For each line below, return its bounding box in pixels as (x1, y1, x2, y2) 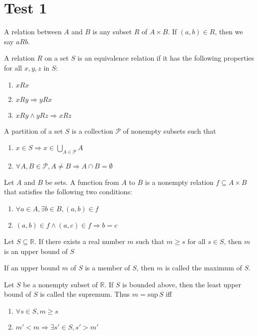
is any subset (92, 26, 132, 37)
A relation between (4, 26, 62, 37)
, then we (215, 26, 243, 37)
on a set (44, 53, 69, 63)
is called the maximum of (165, 262, 242, 273)
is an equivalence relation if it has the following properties (78, 53, 255, 63)
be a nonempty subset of (23, 279, 98, 289)
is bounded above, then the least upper (122, 279, 242, 289)
